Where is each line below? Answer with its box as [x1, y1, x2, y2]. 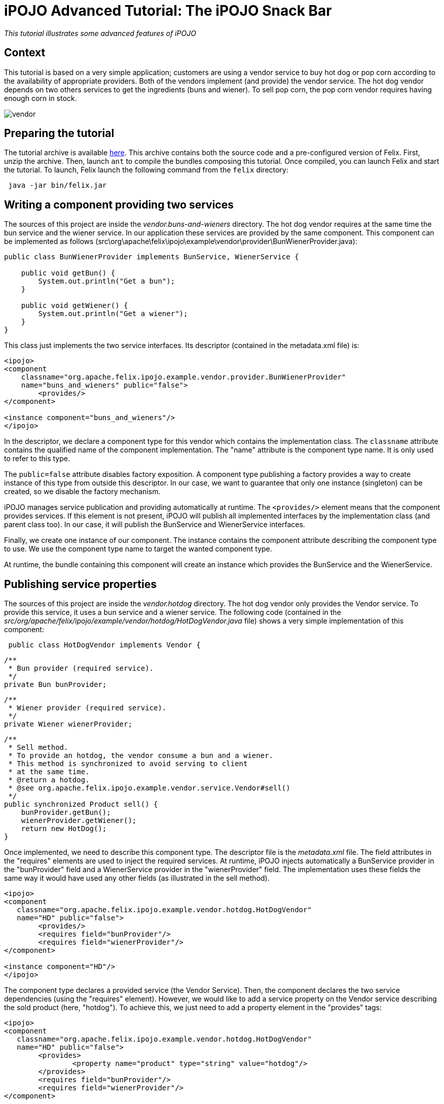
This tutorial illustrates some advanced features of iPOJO [4, 28, 196, 38]
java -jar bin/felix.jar [8, 181, 107, 190]
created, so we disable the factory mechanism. [4, 487, 161, 496]
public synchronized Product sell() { [4, 800, 158, 809]
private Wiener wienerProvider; [4, 720, 132, 729]
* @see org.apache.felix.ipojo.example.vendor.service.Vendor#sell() [8, 784, 290, 792]
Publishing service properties [4, 577, 157, 591]
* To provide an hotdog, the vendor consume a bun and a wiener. [8, 751, 274, 760]
